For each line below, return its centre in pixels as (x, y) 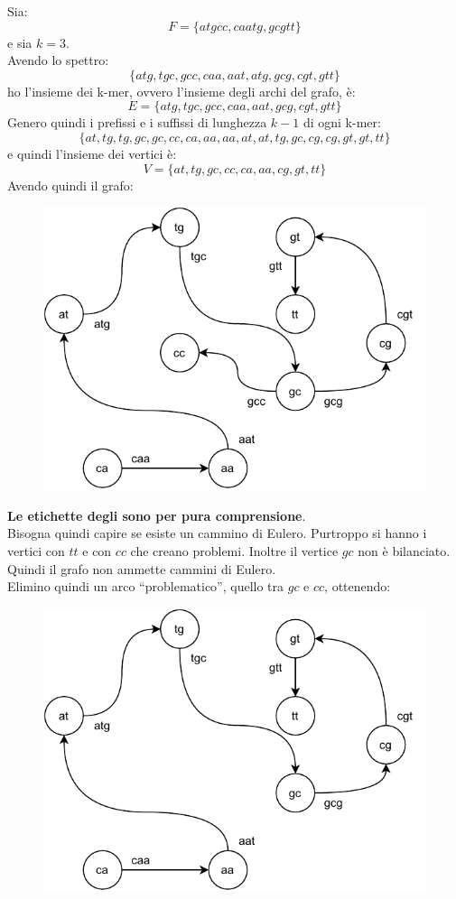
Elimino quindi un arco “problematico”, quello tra (146, 586)
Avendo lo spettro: (58, 60)
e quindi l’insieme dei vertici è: (92, 153)
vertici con (36, 551)
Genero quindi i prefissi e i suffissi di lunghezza (137, 122)
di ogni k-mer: (342, 122)
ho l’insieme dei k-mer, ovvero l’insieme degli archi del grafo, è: (181, 91)
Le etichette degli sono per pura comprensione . (157, 515)
